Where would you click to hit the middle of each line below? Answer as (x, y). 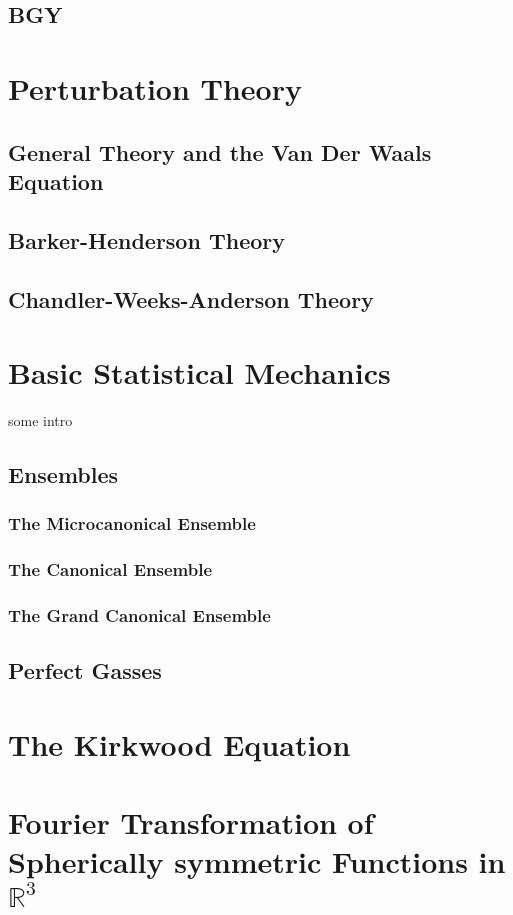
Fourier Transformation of (191, 822)
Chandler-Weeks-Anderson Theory (191, 298)
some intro (40, 420)
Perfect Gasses (85, 670)
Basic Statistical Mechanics (199, 372)
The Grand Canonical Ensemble (139, 615)
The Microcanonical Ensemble (132, 523)
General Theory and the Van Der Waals (220, 151)
